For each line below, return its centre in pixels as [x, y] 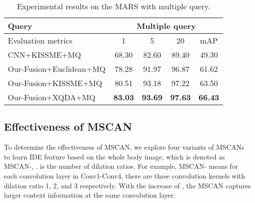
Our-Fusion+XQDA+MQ [52, 97]
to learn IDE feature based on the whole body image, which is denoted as [115, 156]
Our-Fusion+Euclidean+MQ [57, 69]
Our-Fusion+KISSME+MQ [55, 83]
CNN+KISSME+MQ [45, 55]
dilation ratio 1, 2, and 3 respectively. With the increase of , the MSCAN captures [127, 185]
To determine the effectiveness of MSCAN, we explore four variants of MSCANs [124, 147]
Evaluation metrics [40, 40]
